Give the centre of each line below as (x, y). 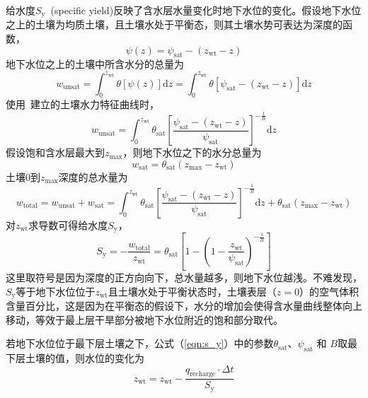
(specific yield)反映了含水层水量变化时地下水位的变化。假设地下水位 (206, 10)
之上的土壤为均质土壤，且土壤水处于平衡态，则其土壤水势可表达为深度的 (174, 24)
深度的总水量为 (93, 176)
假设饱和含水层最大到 (55, 152)
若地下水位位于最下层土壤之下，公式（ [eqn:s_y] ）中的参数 (140, 343)
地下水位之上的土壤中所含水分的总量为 (95, 64)
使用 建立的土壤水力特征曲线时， (82, 104)
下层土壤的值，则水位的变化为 (75, 358)
